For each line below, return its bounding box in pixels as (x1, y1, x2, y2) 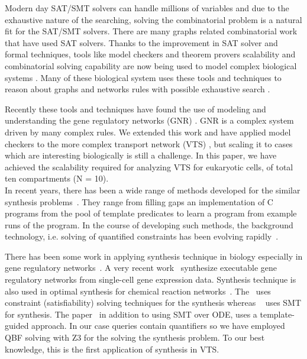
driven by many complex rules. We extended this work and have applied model (5, 125, 291, 138)
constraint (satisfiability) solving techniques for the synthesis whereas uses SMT (5, 296, 302, 309)
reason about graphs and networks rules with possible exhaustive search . (5, 83, 270, 95)
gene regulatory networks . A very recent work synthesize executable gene (5, 261, 277, 274)
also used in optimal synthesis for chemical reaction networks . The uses (5, 284, 271, 297)
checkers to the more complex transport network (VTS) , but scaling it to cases (5, 137, 293, 150)
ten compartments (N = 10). (5, 172, 109, 185)
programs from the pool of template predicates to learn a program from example (5, 207, 297, 219)
